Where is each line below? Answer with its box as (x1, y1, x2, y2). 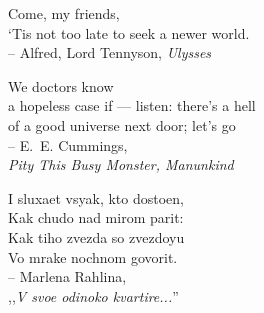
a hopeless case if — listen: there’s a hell (8, 95, 256, 116)
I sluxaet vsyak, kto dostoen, (8, 187, 185, 208)
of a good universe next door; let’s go (8, 114, 236, 135)
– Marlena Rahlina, (8, 266, 127, 287)
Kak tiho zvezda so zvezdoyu (8, 226, 185, 247)
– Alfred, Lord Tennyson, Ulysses (8, 42, 212, 63)
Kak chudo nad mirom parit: (8, 207, 184, 228)
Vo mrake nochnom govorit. (8, 246, 178, 267)
